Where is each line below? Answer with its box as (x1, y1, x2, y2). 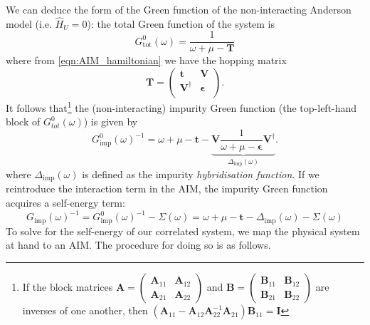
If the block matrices (22, 279, 113, 294)
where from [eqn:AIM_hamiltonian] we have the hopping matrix (6, 53, 287, 68)
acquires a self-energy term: (6, 195, 125, 210)
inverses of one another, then (22, 303, 148, 318)
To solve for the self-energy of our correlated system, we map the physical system (6, 223, 360, 238)
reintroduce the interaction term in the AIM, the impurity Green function (6, 181, 328, 196)
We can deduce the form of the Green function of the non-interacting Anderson (6, 2, 351, 16)
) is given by (83, 114, 138, 129)
